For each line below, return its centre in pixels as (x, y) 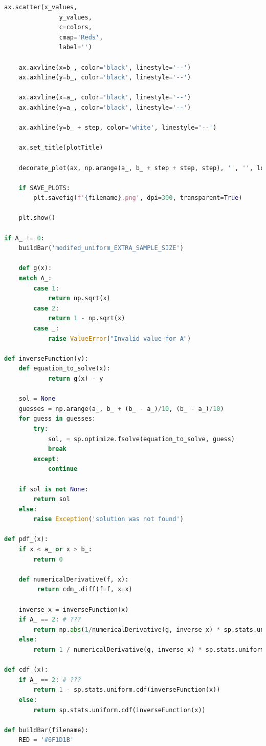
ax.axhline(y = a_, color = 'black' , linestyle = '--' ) (105, 107)
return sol (52, 499)
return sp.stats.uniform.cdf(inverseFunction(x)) (119, 710)
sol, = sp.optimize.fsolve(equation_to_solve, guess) (141, 439)
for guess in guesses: (57, 419)
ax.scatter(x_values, (41, 7)
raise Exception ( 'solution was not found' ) (108, 519)
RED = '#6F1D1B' (46, 740)
